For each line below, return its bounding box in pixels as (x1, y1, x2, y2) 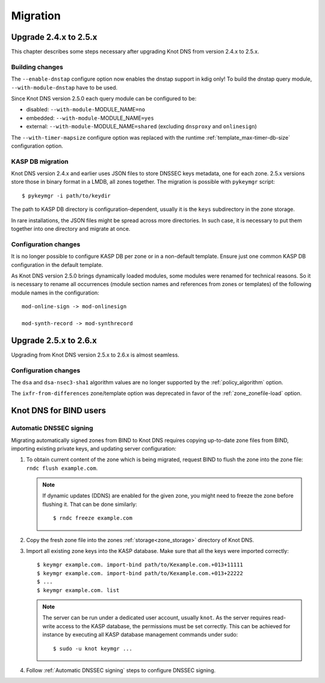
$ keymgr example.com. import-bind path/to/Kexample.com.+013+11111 (37, 561, 243, 569)
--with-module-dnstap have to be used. (11, 84, 118, 91)
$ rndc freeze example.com (53, 515, 132, 522)
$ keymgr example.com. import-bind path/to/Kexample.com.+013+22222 (37, 570, 243, 576)
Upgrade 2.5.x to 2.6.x (11, 335, 97, 346)
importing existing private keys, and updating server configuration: (11, 444, 177, 452)
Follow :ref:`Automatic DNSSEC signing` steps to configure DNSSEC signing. (26, 666, 216, 674)
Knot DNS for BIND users (11, 405, 107, 416)
